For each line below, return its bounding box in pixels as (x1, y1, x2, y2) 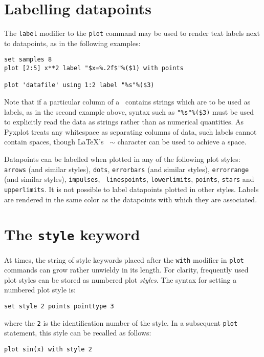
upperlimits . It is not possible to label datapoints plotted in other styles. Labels (4, 184, 259, 194)
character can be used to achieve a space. (117, 136, 247, 147)
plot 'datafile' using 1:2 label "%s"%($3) (4, 81, 155, 89)
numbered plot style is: (4, 284, 76, 295)
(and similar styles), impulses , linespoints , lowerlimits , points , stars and (4, 174, 254, 184)
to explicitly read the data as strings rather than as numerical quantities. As (4, 116, 244, 127)
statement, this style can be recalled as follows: (4, 327, 151, 338)
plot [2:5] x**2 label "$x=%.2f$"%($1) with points (4, 65, 184, 72)
